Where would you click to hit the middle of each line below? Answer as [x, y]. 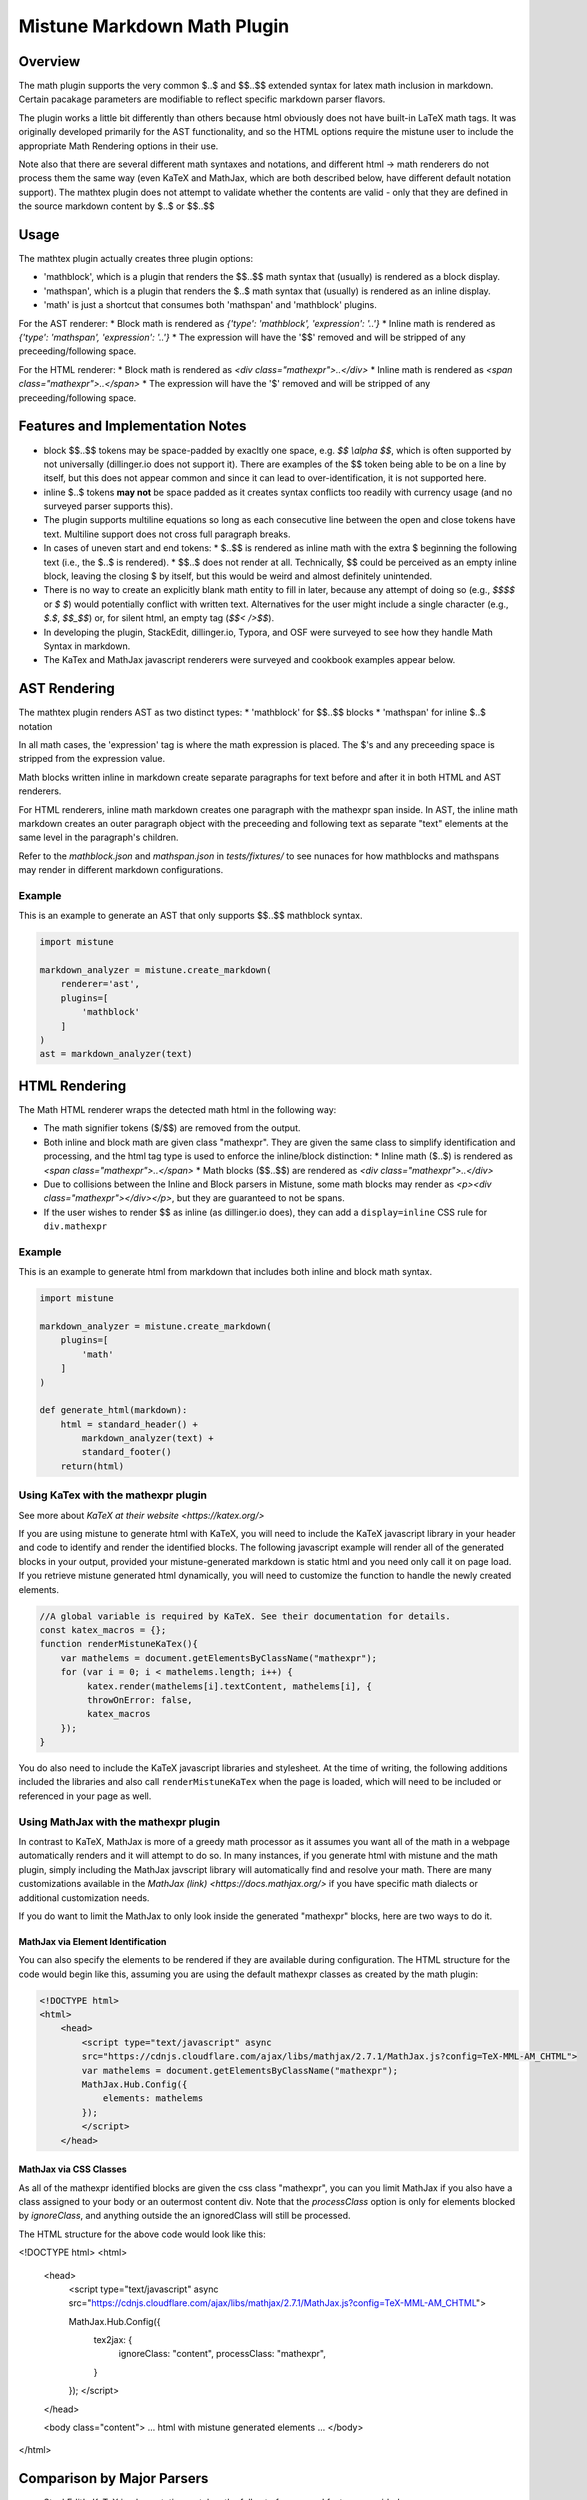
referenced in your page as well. [85, 1796]
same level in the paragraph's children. [98, 837]
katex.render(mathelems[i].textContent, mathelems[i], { [229, 1686]
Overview [49, 61]
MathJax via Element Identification [92, 1941]
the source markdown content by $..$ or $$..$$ [116, 206]
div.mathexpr [75, 1226]
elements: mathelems [153, 2098]
